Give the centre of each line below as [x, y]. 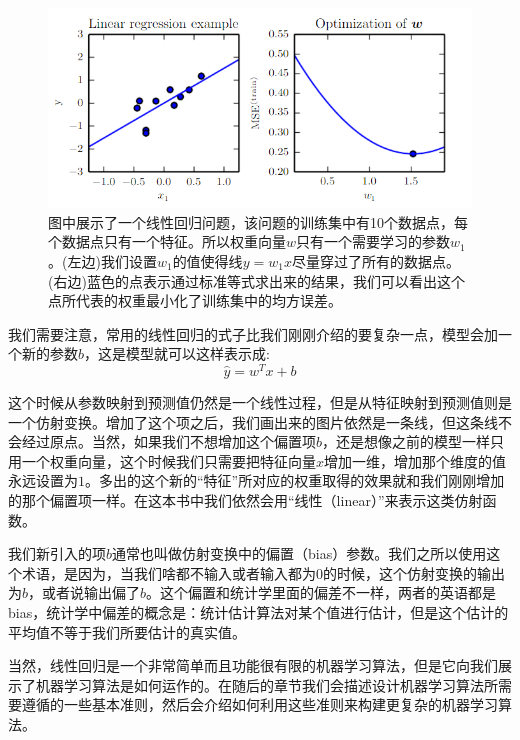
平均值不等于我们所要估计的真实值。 [127, 631]
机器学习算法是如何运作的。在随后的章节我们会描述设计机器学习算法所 [266, 684]
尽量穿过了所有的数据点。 [375, 260]
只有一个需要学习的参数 [373, 241]
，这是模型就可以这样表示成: [177, 353]
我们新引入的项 [57, 553]
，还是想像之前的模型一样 [406, 441]
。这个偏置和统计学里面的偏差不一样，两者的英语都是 [321, 592]
